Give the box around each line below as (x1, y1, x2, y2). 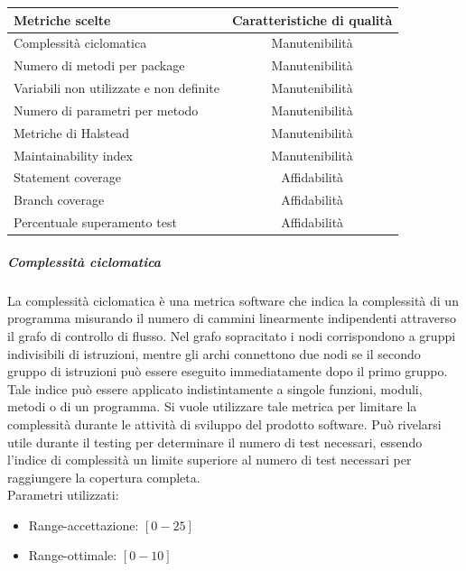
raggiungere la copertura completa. (7, 467, 200, 486)
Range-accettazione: (28, 515, 139, 534)
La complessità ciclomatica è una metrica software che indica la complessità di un (7, 290, 459, 309)
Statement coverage (14, 168, 122, 187)
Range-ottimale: (28, 546, 117, 565)
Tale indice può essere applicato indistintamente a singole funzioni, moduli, (7, 379, 423, 398)
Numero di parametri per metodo (14, 100, 199, 119)
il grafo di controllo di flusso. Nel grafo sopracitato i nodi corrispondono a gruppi (7, 326, 456, 345)
